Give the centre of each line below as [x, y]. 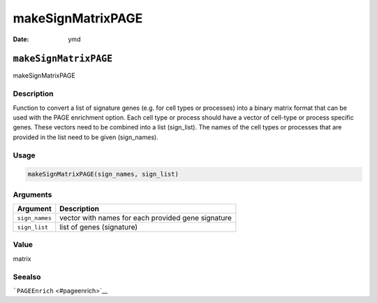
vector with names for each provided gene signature [146, 218]
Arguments [32, 195]
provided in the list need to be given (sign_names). [86, 137]
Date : [21, 39]
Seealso [27, 276]
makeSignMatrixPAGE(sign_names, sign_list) [103, 174]
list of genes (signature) [99, 227]
